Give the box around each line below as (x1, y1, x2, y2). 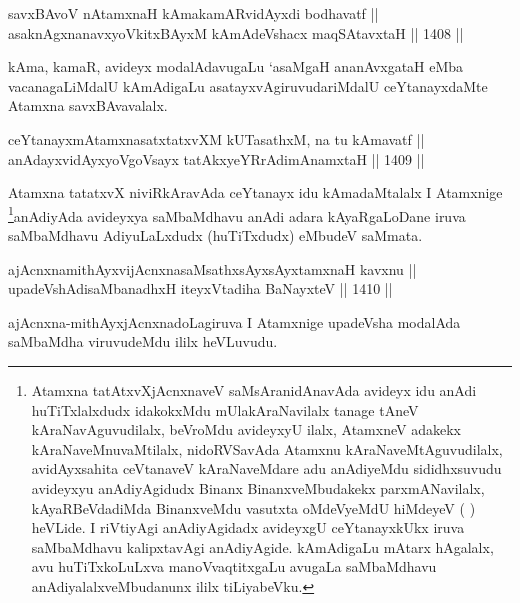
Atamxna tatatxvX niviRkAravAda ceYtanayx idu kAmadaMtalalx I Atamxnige (8, 182, 503, 203)
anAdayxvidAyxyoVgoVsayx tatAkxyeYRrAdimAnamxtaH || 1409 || (8, 148, 425, 169)
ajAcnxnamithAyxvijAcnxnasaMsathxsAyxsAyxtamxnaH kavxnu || (8, 258, 417, 279)
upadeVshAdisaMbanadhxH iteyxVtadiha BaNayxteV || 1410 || (8, 278, 393, 299)
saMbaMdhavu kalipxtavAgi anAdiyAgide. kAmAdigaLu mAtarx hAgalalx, (31, 536, 494, 557)
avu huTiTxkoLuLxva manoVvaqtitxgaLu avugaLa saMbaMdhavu (31, 556, 437, 577)
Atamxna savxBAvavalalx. (8, 95, 168, 116)
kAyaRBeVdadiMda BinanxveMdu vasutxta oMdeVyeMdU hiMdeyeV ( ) (31, 497, 476, 518)
